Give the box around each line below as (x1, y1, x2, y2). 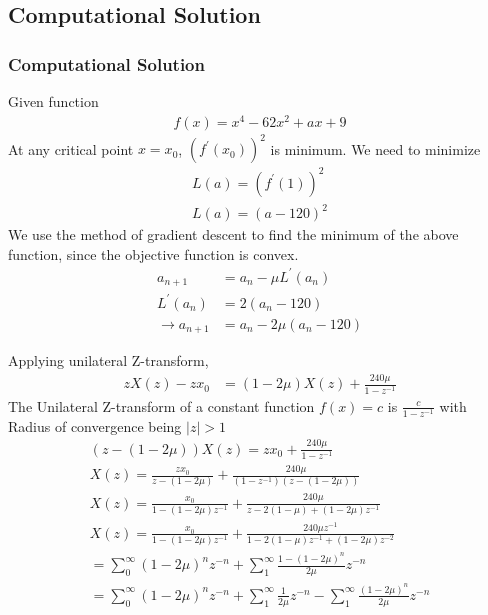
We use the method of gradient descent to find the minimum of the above (8, 224, 459, 245)
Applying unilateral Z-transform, (8, 350, 209, 371)
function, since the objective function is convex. (8, 243, 299, 264)
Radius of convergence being (8, 415, 182, 436)
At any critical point (8, 138, 134, 159)
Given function (8, 91, 99, 111)
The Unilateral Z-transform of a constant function (8, 395, 315, 416)
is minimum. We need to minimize (270, 138, 481, 159)
